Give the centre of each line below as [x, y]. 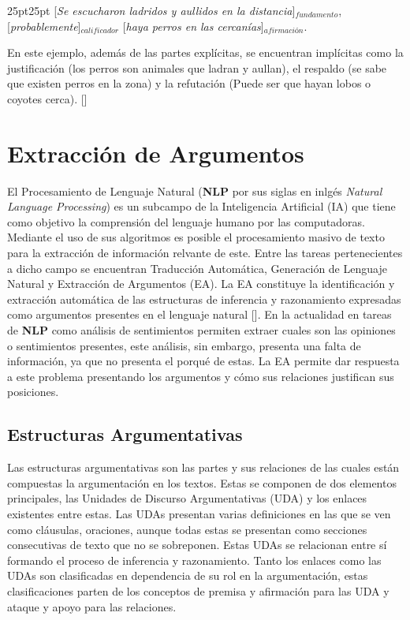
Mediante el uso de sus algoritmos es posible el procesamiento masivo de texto [196, 237]
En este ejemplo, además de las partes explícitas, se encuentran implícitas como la [205, 52]
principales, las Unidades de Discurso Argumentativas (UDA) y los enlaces [187, 498]
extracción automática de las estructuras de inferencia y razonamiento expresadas [204, 299]
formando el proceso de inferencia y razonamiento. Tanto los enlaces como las [194, 560]
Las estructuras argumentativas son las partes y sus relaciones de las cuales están [203, 467]
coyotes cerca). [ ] [47, 98]
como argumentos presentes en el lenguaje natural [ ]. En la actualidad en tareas [199, 314]
